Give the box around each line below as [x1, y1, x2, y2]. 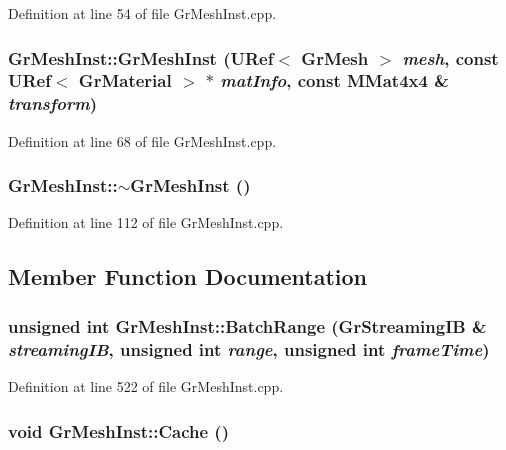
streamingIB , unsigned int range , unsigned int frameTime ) [8, 336, 490, 361]
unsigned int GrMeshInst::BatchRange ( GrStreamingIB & [8, 313, 487, 338]
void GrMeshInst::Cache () [8, 418, 229, 443]
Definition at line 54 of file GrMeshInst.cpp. [8, 3, 277, 23]
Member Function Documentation [8, 261, 368, 292]
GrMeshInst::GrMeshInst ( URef [8, 45, 274, 70]
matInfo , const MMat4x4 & [220, 68, 449, 93]
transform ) [8, 91, 98, 116]
